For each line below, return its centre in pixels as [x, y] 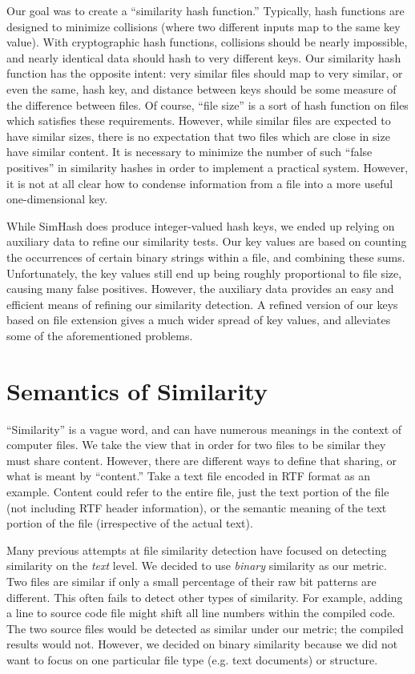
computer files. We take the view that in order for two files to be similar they [196, 445]
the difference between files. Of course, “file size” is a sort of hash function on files [207, 104]
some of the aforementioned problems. [100, 335]
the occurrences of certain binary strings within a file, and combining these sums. [206, 257]
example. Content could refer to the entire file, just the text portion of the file [198, 491]
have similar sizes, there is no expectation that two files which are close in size [198, 136]
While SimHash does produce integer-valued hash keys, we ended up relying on [201, 225]
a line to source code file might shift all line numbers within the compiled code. [201, 613]
